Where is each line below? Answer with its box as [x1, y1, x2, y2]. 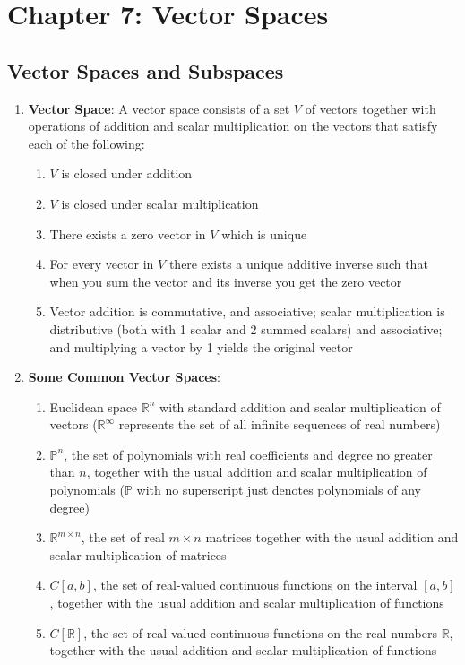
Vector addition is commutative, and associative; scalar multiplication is [49, 302, 445, 321]
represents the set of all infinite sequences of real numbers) [118, 415, 441, 434]
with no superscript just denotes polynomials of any [136, 480, 421, 499]
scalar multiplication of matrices [49, 545, 227, 564]
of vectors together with [305, 99, 436, 117]
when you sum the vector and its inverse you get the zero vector [49, 272, 402, 290]
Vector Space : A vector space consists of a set [28, 99, 290, 117]
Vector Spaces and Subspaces [7, 56, 284, 84]
